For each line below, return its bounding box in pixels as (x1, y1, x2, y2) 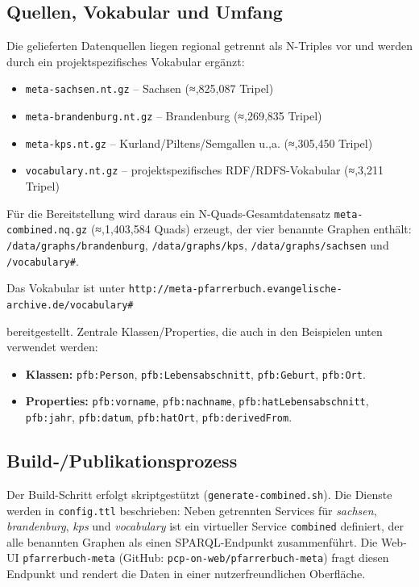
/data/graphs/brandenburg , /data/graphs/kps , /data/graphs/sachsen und (6, 236, 389, 253)
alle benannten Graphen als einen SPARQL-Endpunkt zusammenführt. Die (6, 533, 378, 550)
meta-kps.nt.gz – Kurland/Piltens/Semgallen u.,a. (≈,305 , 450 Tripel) (25, 134, 373, 151)
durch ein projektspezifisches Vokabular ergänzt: (6, 52, 245, 69)
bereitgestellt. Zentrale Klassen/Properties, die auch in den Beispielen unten (6, 322, 383, 339)
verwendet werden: (6, 338, 98, 355)
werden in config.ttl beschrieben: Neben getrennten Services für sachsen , (6, 501, 377, 518)
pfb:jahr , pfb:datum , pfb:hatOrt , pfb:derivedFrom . (25, 409, 292, 426)
